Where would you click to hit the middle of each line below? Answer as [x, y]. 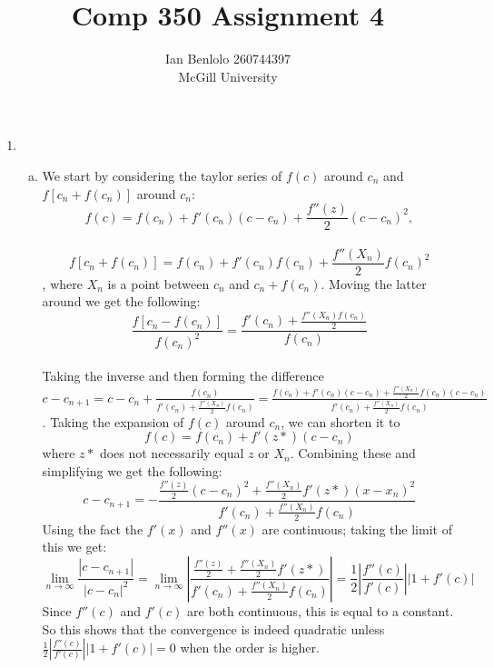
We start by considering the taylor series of [162, 175]
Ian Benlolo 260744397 [228, 59]
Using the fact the [93, 528]
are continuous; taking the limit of [357, 528]
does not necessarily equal [172, 453]
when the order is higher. [250, 648]
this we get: [74, 547]
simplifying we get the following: [132, 470]
